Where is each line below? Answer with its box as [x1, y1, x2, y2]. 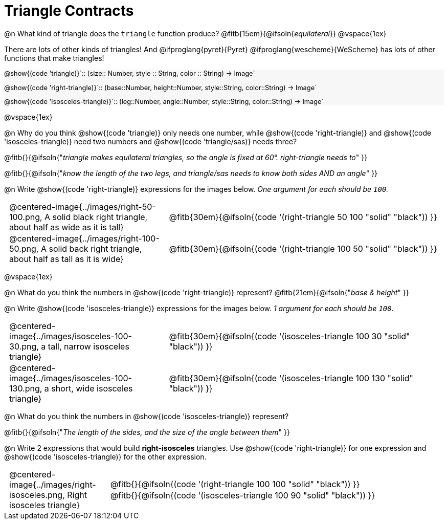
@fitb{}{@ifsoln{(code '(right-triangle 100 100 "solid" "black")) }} [110, 479, 360, 490]
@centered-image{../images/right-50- [9, 202, 156, 212]
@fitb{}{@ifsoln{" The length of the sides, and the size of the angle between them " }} [4, 428, 290, 437]
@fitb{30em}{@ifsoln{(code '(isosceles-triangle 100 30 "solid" [169, 331, 410, 342]
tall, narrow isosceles [48, 341, 129, 352]
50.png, [9, 244, 39, 254]
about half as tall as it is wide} [9, 254, 124, 265]
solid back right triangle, [49, 244, 142, 254]
